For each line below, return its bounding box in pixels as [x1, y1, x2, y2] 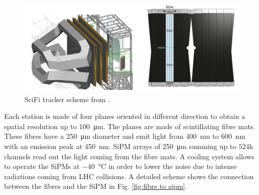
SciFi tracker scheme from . [24, 93, 110, 104]
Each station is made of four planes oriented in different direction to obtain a [4, 111, 245, 121]
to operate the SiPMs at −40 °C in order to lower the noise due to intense [4, 161, 237, 172]
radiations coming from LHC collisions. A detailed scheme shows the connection [4, 170, 254, 181]
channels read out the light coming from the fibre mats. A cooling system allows [4, 151, 254, 161]
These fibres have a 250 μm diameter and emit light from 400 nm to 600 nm [4, 131, 246, 141]
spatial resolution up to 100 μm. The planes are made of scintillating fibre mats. [4, 120, 255, 131]
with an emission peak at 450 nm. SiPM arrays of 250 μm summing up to [4, 140, 237, 151]
